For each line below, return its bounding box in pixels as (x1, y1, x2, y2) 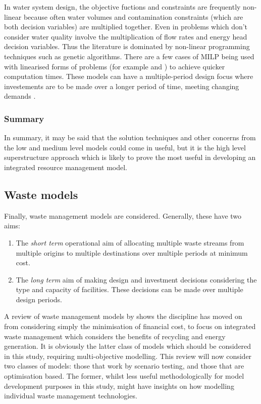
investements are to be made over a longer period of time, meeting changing (4, 80, 239, 91)
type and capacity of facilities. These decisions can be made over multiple (16, 284, 243, 295)
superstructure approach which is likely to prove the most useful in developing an (4, 152, 256, 163)
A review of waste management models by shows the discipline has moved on (4, 311, 242, 321)
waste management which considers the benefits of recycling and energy (4, 331, 226, 341)
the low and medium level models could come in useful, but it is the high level (4, 142, 246, 152)
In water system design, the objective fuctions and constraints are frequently (4, 2, 241, 12)
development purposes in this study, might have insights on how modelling (4, 380, 234, 391)
